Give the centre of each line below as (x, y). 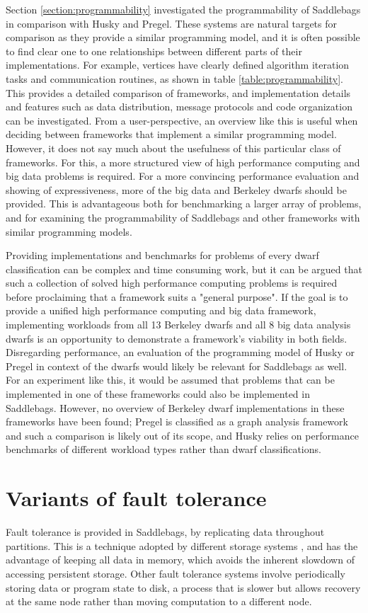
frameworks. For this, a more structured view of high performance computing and (183, 162)
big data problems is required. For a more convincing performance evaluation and (183, 176)
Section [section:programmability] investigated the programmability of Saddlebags (183, 9)
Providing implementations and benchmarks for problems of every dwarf (162, 255)
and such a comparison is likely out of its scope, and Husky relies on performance (182, 435)
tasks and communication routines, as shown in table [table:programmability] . (174, 78)
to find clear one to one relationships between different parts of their (154, 51)
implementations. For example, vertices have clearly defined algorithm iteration (178, 65)
